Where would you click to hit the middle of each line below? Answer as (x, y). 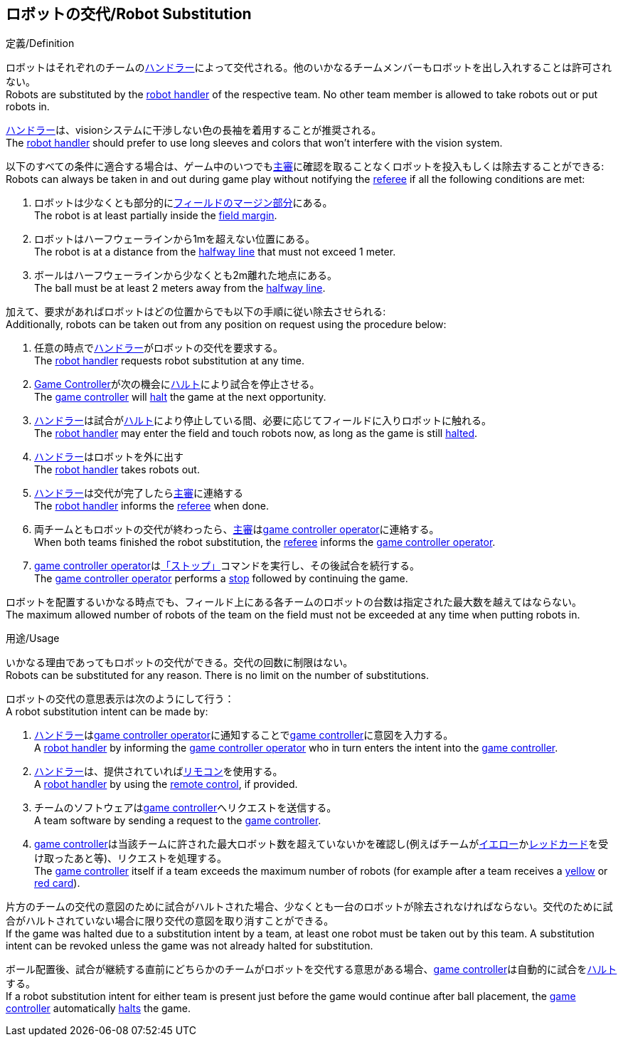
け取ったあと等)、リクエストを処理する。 (131, 858)
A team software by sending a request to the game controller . (178, 821)
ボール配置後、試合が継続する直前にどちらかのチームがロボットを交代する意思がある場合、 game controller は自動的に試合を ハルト (311, 969)
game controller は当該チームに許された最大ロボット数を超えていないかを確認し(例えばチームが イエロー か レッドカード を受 (321, 844)
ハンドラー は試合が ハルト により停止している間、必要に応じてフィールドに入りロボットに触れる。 (263, 421)
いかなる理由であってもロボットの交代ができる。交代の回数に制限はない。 (180, 663)
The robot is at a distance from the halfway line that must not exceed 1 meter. (215, 252)
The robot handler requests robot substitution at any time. (169, 361)
